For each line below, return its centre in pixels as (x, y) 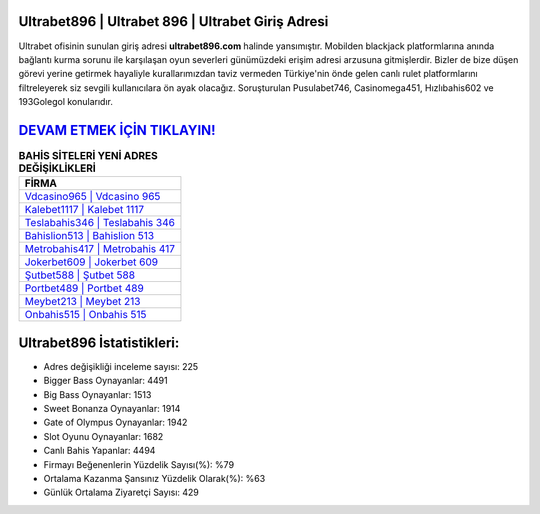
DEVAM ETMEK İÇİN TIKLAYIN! (117, 130)
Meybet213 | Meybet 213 (82, 302)
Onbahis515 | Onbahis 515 (85, 315)
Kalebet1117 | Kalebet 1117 (84, 210)
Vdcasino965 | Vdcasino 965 (92, 197)
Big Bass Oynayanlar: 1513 (97, 394)
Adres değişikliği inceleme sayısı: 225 (121, 366)
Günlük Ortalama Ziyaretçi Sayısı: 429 (121, 492)
